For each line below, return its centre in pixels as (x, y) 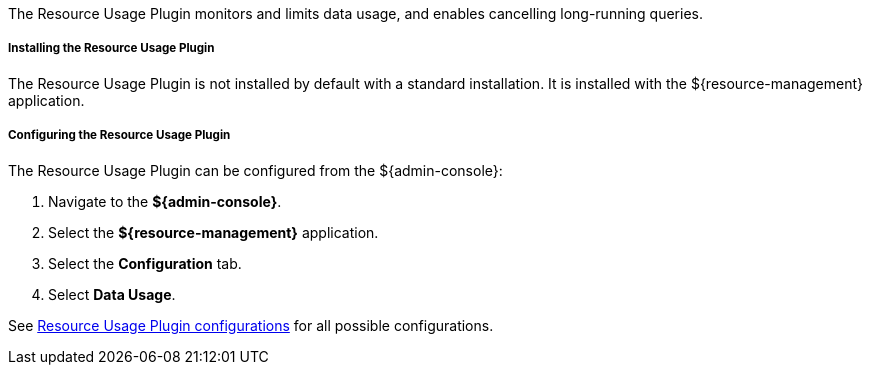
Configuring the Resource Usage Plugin (119, 135)
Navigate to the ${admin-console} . (165, 201)
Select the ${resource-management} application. (213, 232)
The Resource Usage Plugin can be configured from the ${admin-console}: (255, 170)
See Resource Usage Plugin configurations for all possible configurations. (251, 325)
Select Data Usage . (112, 294)
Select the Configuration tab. (145, 263)
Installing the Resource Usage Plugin (111, 48)
